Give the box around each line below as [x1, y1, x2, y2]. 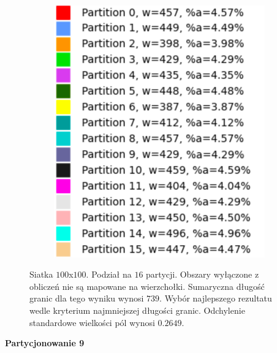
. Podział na [86, 268, 132, 281]
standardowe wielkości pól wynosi [29, 316, 155, 328]
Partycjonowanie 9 [5, 336, 85, 349]
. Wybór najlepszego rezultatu [159, 292, 272, 305]
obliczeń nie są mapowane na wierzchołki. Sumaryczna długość [29, 279, 265, 292]
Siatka [29, 268, 53, 281]
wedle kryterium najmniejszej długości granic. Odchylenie [29, 303, 245, 316]
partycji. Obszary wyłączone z [146, 268, 259, 281]
